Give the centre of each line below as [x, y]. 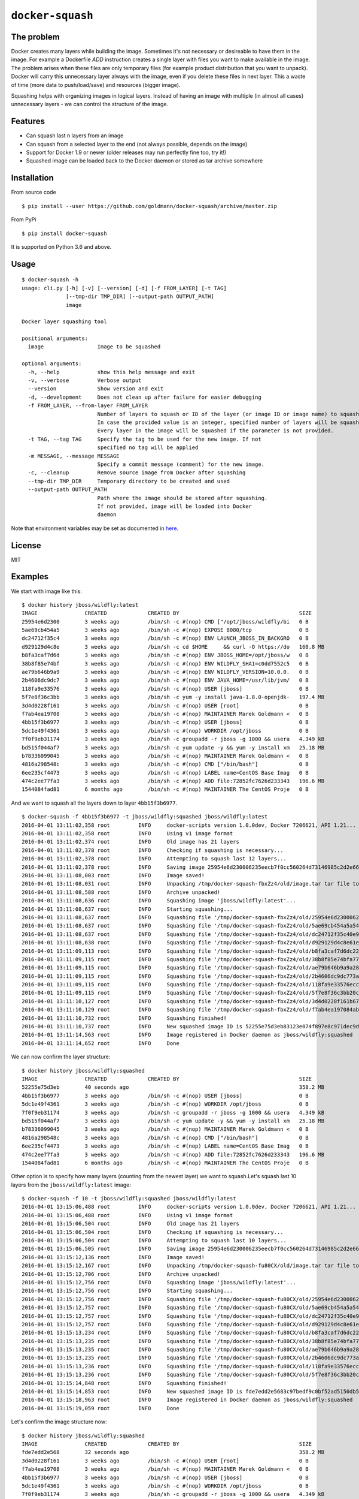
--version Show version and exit [96, 389]
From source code [34, 192]
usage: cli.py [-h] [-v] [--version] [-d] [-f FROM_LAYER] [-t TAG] [124, 288]
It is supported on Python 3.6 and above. [61, 246]
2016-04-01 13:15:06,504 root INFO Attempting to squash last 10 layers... [154, 1241]
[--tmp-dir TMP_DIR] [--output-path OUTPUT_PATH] [140, 297]
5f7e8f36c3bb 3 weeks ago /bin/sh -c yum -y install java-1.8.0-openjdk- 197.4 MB [173, 697]
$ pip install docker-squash [64, 233]
